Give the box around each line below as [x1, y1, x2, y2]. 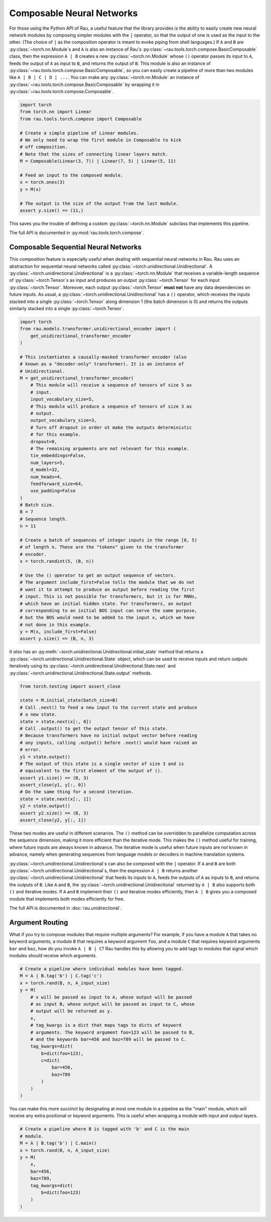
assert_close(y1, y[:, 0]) [20, 782, 86, 788]
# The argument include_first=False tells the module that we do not [20, 579, 195, 585]
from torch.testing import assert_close [20, 683, 120, 689]
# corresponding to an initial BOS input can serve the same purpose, [20, 607, 198, 614]
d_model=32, [30, 467, 60, 473]
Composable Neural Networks [9, 8, 138, 19]
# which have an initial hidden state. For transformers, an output [20, 600, 192, 606]
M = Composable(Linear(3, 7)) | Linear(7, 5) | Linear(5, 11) [20, 159, 176, 164]
